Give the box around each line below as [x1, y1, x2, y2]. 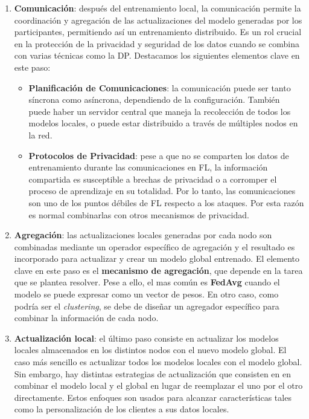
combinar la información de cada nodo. [14, 311, 159, 324]
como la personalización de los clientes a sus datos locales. [14, 403, 229, 415]
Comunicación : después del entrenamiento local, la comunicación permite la [14, 2, 301, 14]
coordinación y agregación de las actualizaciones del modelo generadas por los [14, 13, 302, 26]
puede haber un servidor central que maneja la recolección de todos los [28, 105, 291, 117]
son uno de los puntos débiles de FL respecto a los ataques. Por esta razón [28, 196, 304, 209]
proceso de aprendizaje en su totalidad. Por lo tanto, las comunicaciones [28, 184, 296, 197]
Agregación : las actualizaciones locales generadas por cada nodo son [14, 229, 272, 241]
